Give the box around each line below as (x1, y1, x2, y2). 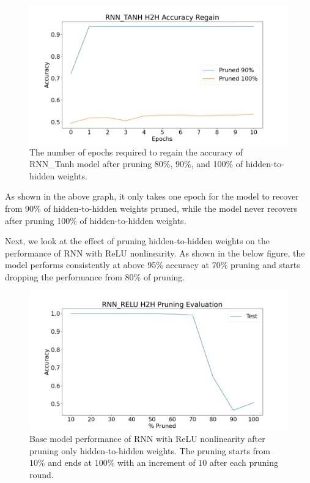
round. (29, 468, 54, 481)
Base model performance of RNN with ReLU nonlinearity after (29, 432, 265, 445)
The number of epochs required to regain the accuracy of (29, 145, 243, 158)
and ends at (48, 456, 92, 469)
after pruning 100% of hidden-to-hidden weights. (5, 214, 186, 227)
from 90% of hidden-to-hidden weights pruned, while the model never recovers (5, 202, 297, 215)
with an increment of (117, 456, 196, 469)
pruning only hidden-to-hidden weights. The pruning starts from (29, 444, 271, 457)
